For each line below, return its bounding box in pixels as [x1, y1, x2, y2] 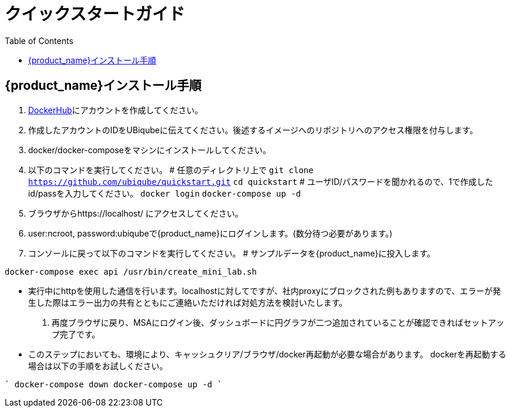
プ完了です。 [52, 329, 100, 339]
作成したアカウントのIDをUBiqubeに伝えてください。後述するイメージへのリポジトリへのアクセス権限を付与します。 [28, 124, 478, 135]
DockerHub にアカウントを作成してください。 [28, 104, 203, 115]
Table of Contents [5, 35, 74, 46]
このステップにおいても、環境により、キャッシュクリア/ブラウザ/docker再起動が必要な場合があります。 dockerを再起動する [28, 349, 506, 359]
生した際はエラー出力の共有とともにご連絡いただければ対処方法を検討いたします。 [28, 297, 348, 308]
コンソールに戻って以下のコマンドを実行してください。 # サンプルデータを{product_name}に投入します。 [28, 248, 436, 258]
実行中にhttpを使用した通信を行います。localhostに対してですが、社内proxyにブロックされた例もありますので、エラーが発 [28, 285, 501, 296]
